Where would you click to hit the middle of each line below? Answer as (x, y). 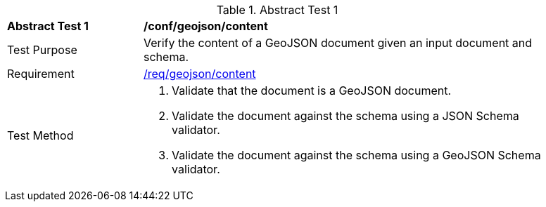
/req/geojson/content (200, 74)
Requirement (41, 74)
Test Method (40, 135)
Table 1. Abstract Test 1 (277, 10)
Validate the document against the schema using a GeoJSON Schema (356, 155)
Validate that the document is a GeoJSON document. (312, 91)
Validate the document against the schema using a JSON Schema (345, 116)
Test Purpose (42, 50)
